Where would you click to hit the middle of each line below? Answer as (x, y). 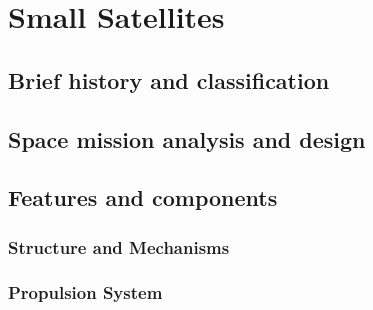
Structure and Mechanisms (119, 246)
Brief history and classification (169, 79)
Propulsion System (85, 292)
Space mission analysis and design (187, 138)
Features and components (143, 197)
